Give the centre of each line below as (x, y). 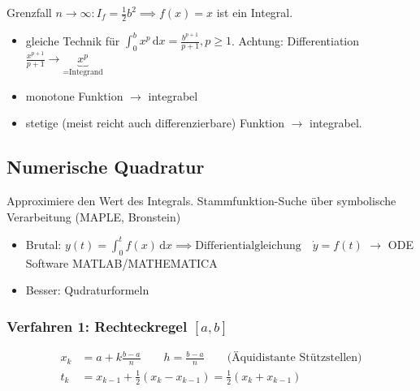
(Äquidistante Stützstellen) (294, 358)
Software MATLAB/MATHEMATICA (121, 262)
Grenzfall (29, 12)
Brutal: (43, 244)
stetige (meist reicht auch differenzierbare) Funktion (155, 123)
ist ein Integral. (255, 12)
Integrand (86, 73)
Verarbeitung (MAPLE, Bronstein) (94, 216)
